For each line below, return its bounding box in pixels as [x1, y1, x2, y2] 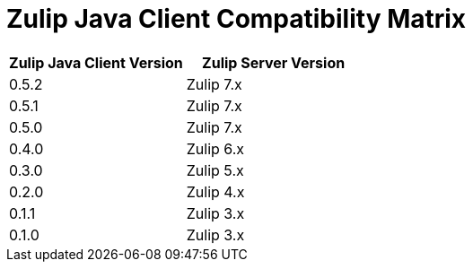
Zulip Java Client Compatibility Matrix [6, 4, 467, 34]
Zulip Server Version [202, 53, 346, 72]
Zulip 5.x [186, 161, 244, 179]
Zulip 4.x [186, 182, 245, 201]
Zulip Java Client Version [9, 53, 183, 72]
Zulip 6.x [186, 139, 245, 158]
